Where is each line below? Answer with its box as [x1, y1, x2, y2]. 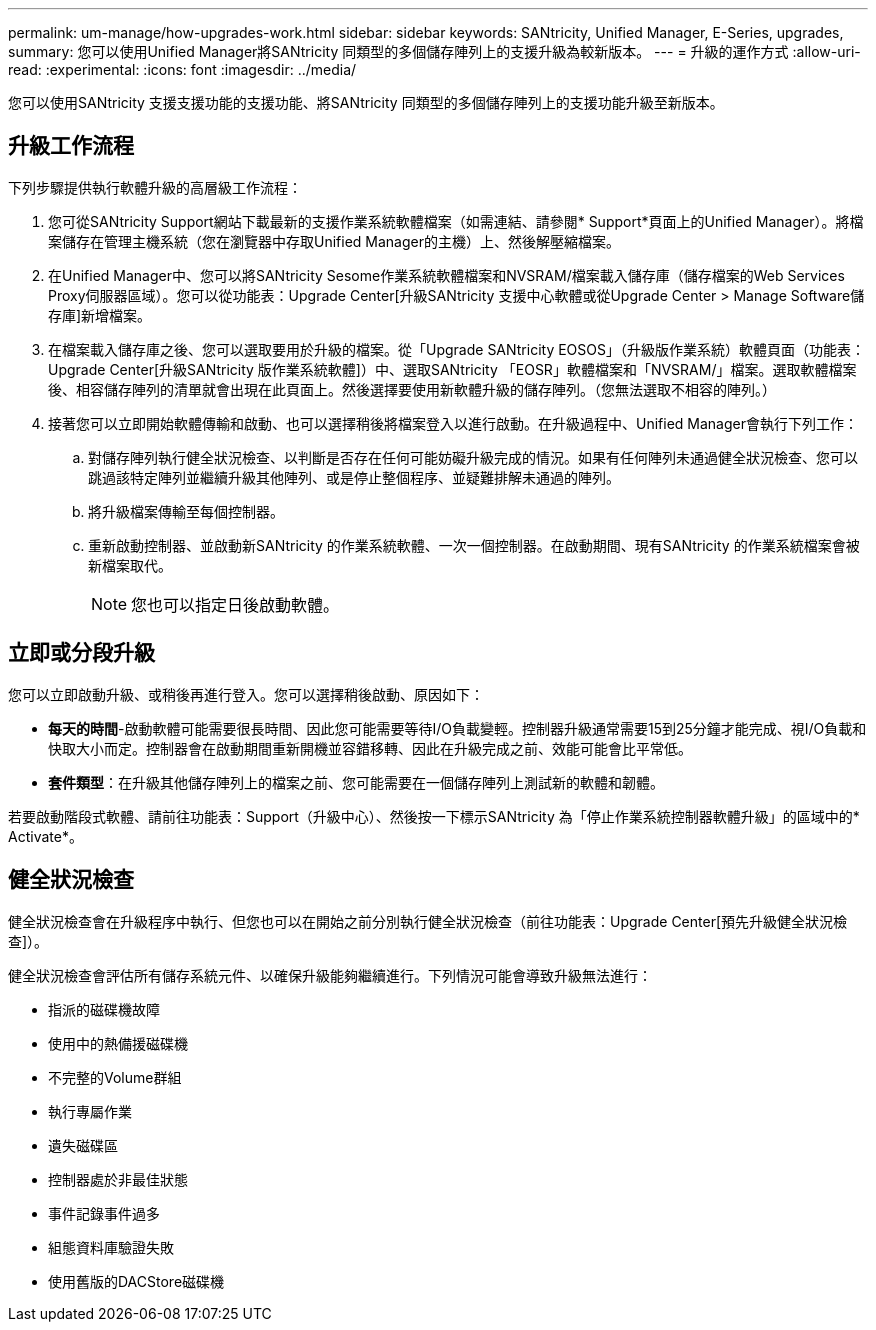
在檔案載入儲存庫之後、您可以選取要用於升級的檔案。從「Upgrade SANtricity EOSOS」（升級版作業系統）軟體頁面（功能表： [48, 340, 865, 358]
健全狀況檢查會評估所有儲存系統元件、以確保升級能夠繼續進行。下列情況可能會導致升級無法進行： [8, 966, 652, 984]
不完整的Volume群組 [48, 1068, 182, 1086]
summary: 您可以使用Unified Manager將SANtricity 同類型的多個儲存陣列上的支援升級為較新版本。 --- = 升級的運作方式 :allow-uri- [8, 43, 861, 60]
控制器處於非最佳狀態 [48, 1170, 188, 1188]
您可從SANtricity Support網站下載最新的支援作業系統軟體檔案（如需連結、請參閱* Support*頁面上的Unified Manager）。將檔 [48, 212, 864, 230]
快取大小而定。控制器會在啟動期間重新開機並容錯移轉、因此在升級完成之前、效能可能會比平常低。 [48, 739, 692, 757]
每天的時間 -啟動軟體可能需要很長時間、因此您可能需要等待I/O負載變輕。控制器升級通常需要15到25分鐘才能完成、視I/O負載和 [48, 719, 867, 737]
